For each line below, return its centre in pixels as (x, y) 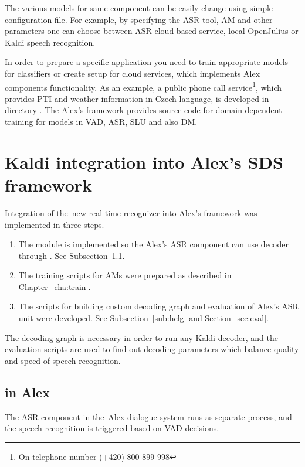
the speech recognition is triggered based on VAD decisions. (112, 428)
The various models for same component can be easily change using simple (139, 8)
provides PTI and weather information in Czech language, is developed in (137, 98)
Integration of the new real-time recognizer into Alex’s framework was (131, 212)
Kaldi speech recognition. (50, 42)
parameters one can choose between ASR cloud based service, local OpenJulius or (152, 31)
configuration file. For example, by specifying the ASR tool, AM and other (139, 19)
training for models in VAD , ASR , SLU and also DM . (101, 121)
